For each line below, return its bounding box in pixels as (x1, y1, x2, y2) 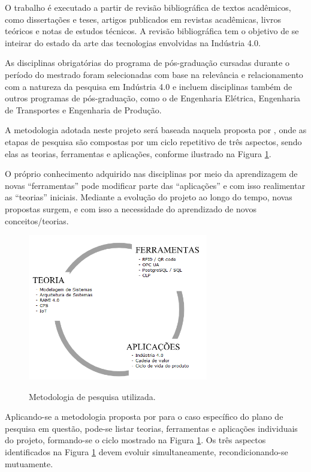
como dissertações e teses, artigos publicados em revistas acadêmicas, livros (5, 13, 281, 25)
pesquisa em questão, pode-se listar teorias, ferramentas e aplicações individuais (5, 422, 298, 434)
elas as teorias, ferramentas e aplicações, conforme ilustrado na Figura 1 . (5, 147, 271, 160)
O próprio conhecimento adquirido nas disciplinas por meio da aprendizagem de (5, 167, 298, 180)
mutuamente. (5, 457, 53, 470)
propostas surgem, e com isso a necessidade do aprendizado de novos (5, 202, 256, 215)
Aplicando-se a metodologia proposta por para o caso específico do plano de (5, 410, 283, 423)
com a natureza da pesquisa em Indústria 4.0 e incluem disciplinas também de (5, 80, 292, 92)
